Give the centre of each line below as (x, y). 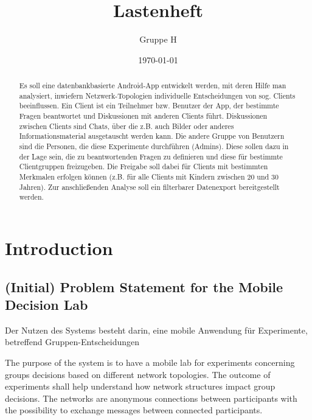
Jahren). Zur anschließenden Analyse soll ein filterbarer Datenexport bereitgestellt (149, 187)
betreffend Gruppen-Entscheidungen (72, 342)
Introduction (59, 247)
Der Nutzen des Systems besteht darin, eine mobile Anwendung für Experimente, (156, 330)
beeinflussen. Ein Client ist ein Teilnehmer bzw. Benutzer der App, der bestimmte (149, 106)
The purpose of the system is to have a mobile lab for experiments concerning (150, 362)
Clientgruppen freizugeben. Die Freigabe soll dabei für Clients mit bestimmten (144, 166)
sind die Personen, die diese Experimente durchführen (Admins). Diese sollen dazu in (154, 146)
